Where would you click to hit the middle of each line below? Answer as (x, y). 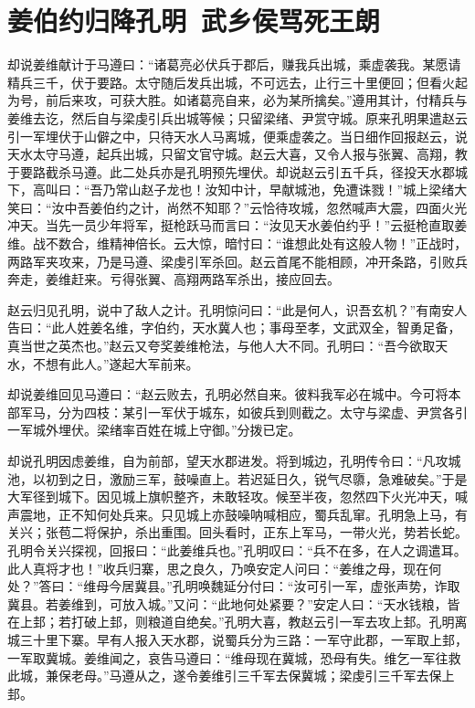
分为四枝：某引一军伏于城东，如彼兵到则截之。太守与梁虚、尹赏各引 (263, 412)
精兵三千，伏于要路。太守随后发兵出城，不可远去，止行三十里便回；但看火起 (237, 82)
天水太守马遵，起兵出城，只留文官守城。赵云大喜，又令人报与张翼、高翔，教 (237, 154)
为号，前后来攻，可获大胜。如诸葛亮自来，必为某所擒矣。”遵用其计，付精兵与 (237, 100)
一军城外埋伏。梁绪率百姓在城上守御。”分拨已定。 (154, 430)
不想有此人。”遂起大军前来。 (116, 363)
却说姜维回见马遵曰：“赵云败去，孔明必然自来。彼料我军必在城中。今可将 (228, 394)
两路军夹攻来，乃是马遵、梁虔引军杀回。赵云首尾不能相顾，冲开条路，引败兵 (237, 261)
